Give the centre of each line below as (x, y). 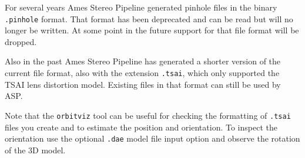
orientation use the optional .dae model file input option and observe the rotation (152, 138)
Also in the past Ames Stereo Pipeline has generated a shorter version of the (143, 61)
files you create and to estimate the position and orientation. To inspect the (141, 127)
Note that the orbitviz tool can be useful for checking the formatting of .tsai (148, 115)
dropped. (21, 41)
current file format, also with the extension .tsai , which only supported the (142, 73)
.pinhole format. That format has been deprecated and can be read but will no (149, 18)
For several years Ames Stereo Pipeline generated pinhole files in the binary (141, 7)
